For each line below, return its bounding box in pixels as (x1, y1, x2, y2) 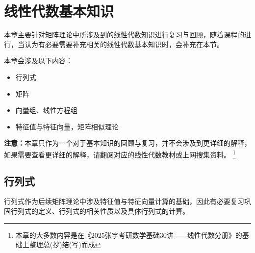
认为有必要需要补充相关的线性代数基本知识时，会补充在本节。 (24, 39, 224, 49)
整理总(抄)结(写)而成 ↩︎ (29, 239, 101, 250)
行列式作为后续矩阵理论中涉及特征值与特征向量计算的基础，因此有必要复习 (4, 196, 244, 206)
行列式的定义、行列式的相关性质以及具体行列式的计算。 (10, 205, 189, 216)
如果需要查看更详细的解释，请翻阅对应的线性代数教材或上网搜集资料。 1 (4, 148, 236, 159)
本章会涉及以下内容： (4, 55, 73, 66)
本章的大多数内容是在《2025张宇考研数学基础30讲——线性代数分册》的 (15, 229, 242, 240)
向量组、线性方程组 (15, 105, 77, 115)
